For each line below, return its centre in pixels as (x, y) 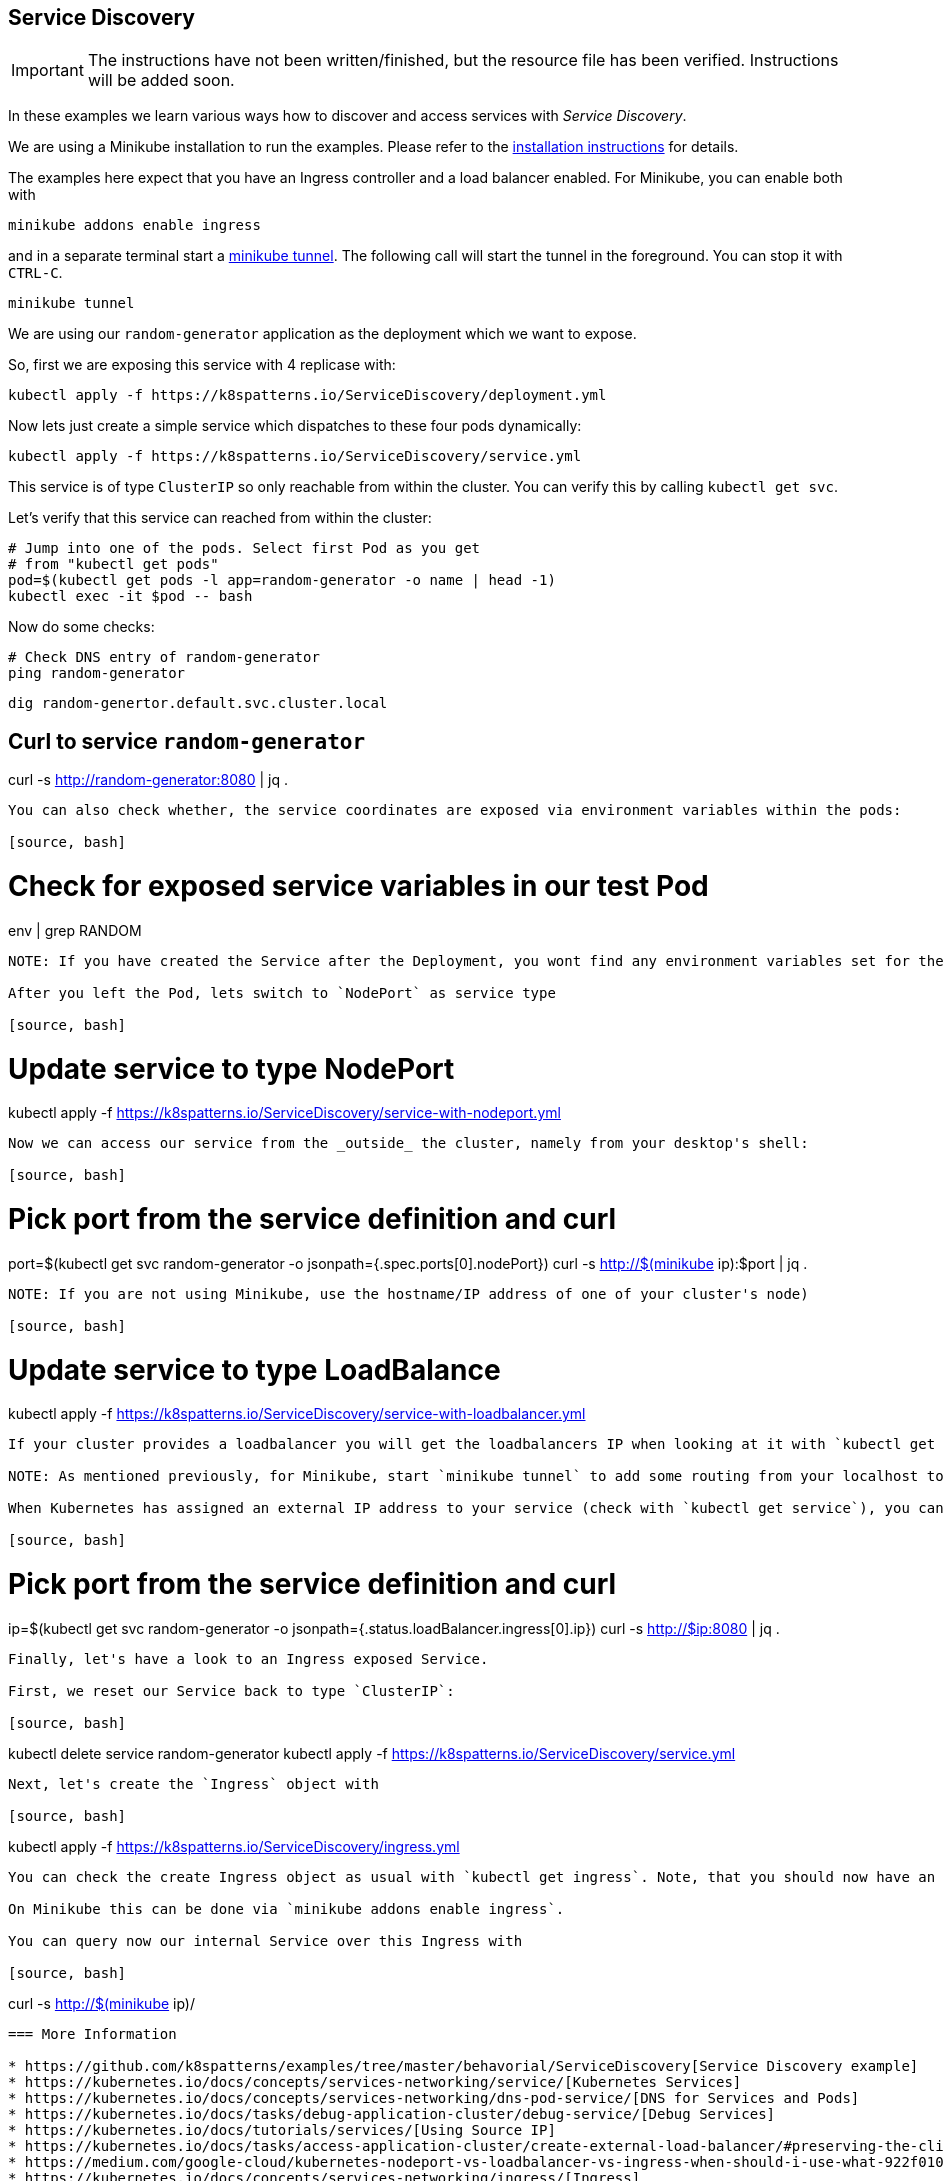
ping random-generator (97, 673)
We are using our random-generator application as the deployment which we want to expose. (322, 334)
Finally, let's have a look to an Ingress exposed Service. (248, 1658)
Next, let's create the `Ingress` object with (193, 1783)
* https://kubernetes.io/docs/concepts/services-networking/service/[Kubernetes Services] (375, 2081)
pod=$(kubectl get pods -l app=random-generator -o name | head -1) (282, 580)
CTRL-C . (35, 273)
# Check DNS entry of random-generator (164, 657)
